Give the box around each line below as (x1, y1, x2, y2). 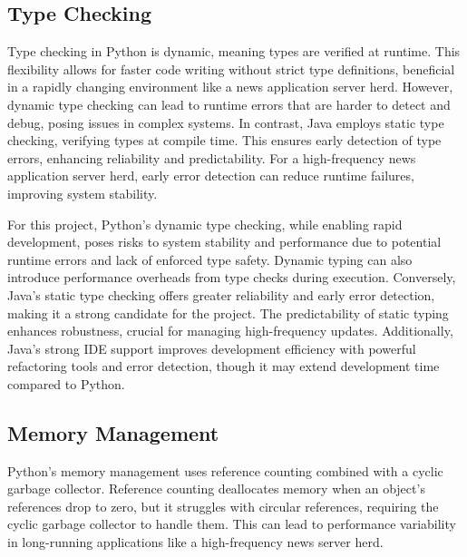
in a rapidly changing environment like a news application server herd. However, (7, 77, 453, 96)
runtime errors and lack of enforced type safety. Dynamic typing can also (7, 249, 413, 269)
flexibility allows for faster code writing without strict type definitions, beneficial (7, 59, 455, 78)
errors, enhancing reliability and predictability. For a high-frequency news (7, 148, 416, 167)
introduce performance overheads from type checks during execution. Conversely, (7, 268, 456, 287)
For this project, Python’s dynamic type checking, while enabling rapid (7, 214, 403, 233)
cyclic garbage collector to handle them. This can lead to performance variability (7, 514, 456, 533)
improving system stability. (7, 183, 158, 202)
